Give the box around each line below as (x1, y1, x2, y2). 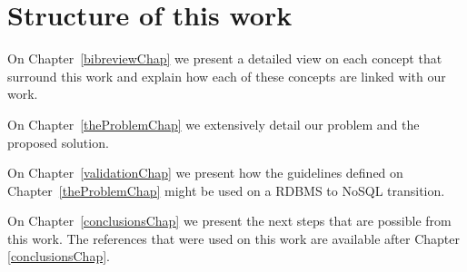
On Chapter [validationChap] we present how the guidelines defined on (7, 163, 403, 182)
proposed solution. (7, 132, 109, 151)
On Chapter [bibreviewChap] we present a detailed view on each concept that (7, 49, 442, 68)
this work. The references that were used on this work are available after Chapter (7, 228, 460, 248)
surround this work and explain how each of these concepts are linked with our (7, 66, 446, 85)
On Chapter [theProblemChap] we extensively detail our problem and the (7, 114, 420, 133)
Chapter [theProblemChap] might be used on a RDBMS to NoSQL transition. (7, 180, 445, 199)
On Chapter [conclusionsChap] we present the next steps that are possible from (7, 211, 452, 230)
